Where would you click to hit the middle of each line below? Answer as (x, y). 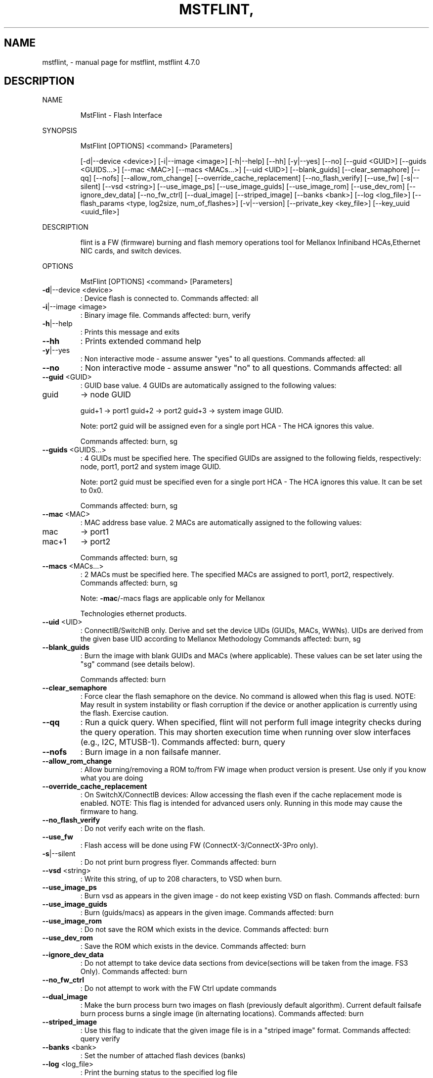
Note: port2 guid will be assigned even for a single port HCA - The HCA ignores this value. (227, 426)
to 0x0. (92, 490)
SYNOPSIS (60, 131)
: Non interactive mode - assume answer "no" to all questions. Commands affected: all (241, 368)
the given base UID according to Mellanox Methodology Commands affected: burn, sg (220, 639)
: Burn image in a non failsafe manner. (151, 752)
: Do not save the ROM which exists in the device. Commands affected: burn (204, 930)
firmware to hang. (109, 812)
